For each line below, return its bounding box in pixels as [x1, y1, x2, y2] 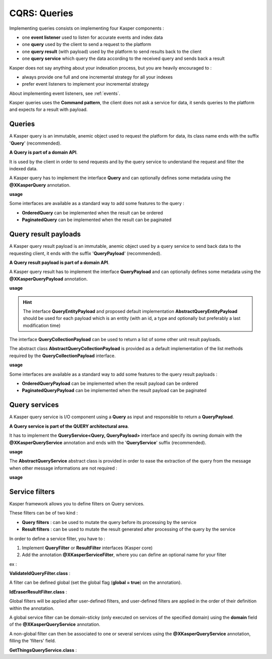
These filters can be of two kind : [9, 510, 78, 516]
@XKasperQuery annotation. [9, 182, 71, 188]
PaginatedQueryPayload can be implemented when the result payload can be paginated [22, 387, 207, 393]
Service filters [9, 487, 55, 496]
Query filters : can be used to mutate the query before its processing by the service [22, 519, 196, 525]
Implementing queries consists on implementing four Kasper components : [9, 25, 164, 31]
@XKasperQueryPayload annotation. [9, 276, 88, 282]
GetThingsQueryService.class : [9, 647, 77, 653]
